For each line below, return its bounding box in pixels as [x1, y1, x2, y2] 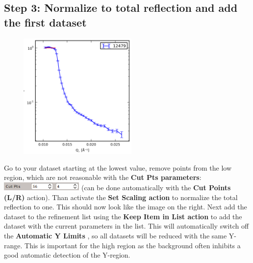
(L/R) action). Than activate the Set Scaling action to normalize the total [4, 192, 238, 202]
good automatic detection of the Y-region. [4, 250, 130, 260]
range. [4, 240, 23, 250]
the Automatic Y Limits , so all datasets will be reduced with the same [4, 231, 227, 240]
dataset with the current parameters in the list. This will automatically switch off [4, 221, 249, 231]
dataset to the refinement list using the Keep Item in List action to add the [4, 211, 242, 221]
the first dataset [4, 14, 87, 29]
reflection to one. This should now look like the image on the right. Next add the [4, 202, 247, 212]
